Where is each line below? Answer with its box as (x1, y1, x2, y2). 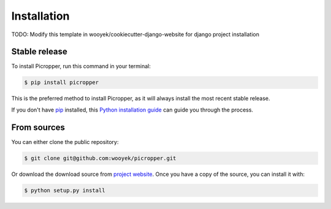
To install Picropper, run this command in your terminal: (11, 63, 151, 70)
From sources (11, 122, 66, 132)
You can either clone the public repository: (11, 138, 119, 145)
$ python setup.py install (24, 187, 105, 194)
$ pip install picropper (24, 79, 99, 86)
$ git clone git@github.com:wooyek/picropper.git (24, 154, 177, 162)
